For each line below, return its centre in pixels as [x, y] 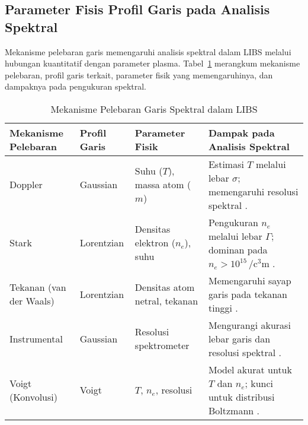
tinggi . [223, 307]
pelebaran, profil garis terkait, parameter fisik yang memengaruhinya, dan [139, 74]
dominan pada [238, 249]
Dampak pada [241, 132]
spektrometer [162, 345]
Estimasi [226, 164]
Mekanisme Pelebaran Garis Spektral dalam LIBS [154, 109]
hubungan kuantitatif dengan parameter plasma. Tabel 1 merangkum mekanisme [153, 63]
